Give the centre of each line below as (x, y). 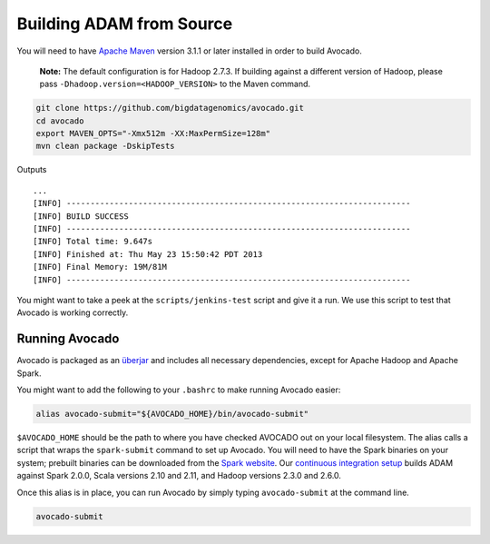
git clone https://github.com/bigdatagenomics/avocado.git (170, 108)
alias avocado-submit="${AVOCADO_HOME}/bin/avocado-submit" (172, 414)
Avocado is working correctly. (73, 312)
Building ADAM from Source (125, 24)
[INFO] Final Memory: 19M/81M (100, 267)
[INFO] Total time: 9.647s (93, 242)
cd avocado (60, 121)
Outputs (32, 170)
